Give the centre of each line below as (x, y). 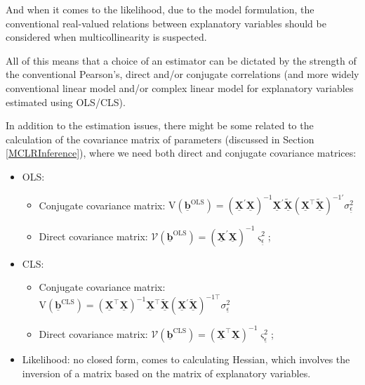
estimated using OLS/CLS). (66, 102)
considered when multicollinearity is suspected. (106, 37)
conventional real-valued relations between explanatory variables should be (166, 23)
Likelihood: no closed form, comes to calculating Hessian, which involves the (186, 359)
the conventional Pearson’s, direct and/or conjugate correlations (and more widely (182, 74)
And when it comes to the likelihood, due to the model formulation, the (160, 9)
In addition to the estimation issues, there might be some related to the (160, 125)
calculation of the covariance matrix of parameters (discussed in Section (160, 139)
